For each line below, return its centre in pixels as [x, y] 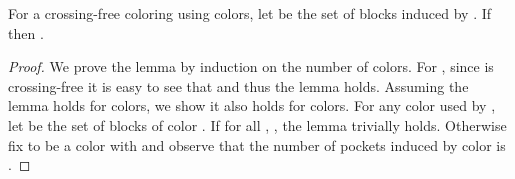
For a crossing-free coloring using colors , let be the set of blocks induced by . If [250, 13]
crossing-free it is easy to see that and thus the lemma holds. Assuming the [238, 85]
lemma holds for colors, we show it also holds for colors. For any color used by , [252, 105]
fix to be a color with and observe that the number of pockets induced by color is [257, 144]
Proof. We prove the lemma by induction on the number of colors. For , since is [251, 66]
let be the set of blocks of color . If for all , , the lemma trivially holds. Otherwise [257, 124]
